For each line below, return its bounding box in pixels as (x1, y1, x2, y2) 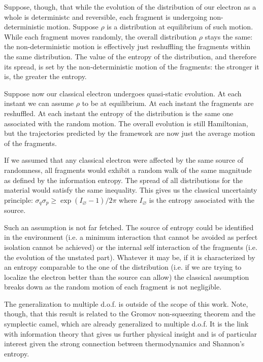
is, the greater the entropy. (4, 71, 87, 82)
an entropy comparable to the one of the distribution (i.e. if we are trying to (4, 262, 242, 272)
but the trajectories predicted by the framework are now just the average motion (4, 128, 255, 138)
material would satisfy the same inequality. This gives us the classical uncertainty (4, 185, 257, 195)
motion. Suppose (47, 21, 98, 32)
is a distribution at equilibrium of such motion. (107, 21, 253, 32)
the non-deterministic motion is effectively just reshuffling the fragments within (4, 41, 251, 52)
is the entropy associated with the (149, 194, 254, 205)
